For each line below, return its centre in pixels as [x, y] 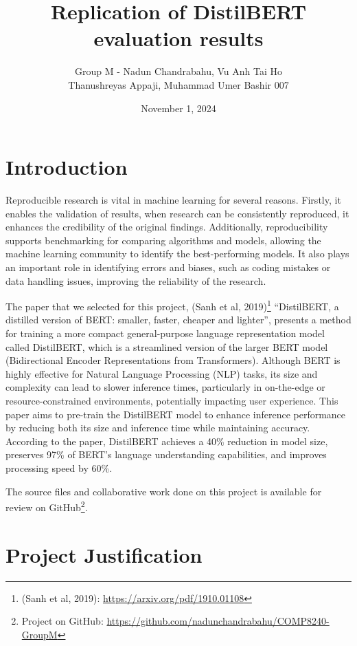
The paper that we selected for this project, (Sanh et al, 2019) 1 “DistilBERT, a [172, 305]
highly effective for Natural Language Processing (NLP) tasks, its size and [162, 373]
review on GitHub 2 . [47, 506]
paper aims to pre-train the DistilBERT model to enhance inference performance [176, 414]
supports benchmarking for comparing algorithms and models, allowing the [163, 240]
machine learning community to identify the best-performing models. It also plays [177, 254]
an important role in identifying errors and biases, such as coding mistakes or [168, 267]
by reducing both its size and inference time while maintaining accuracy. [158, 428]
